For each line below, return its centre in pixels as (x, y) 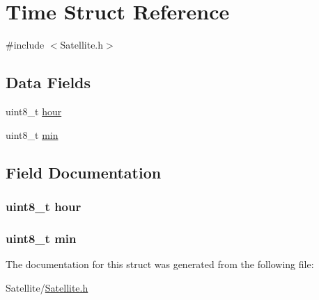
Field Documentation (84, 172)
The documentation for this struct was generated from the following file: (160, 264)
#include (25, 45)
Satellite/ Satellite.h (47, 287)
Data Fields (48, 82)
